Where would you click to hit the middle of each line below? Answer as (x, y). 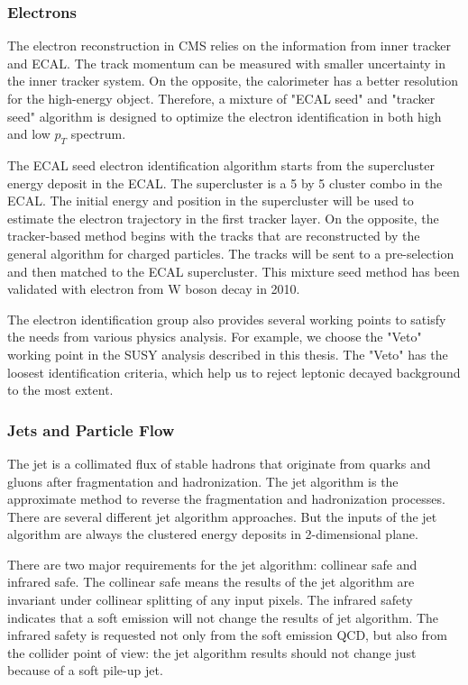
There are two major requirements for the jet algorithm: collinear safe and (212, 564)
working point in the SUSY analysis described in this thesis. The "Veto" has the (228, 354)
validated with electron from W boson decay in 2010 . (154, 289)
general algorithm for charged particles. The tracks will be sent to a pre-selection (231, 253)
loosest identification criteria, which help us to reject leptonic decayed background (234, 372)
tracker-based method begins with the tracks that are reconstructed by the (214, 236)
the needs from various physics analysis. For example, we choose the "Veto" (215, 337)
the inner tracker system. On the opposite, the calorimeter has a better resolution (233, 81)
